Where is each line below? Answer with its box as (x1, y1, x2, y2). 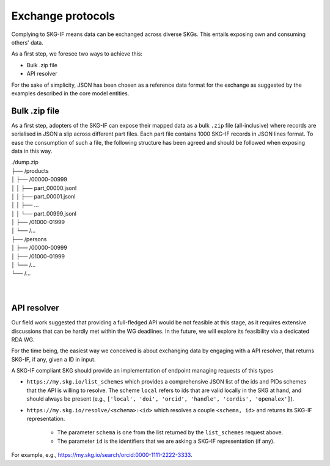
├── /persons (11, 235, 47, 242)
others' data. (11, 38, 44, 46)
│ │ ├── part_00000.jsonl (11, 184, 77, 192)
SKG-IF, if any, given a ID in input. (11, 355, 96, 363)
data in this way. (11, 147, 53, 155)
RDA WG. (11, 336, 35, 343)
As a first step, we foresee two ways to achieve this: (11, 50, 143, 57)
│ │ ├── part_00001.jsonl (11, 192, 76, 200)
